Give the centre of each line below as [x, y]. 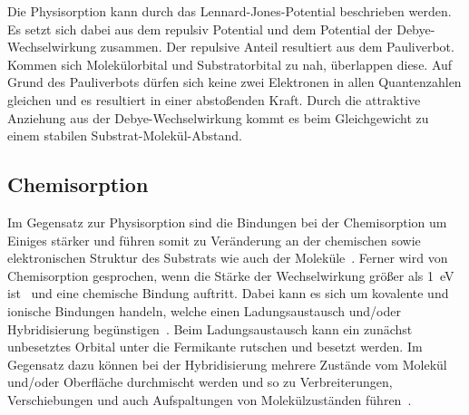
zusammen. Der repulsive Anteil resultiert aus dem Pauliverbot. [277, 47]
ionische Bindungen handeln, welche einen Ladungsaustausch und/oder [204, 310]
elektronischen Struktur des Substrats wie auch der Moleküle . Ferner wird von [228, 258]
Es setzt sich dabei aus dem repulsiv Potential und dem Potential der [200, 29]
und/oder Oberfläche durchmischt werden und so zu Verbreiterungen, [200, 382]
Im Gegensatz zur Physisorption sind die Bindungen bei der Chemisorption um [227, 222]
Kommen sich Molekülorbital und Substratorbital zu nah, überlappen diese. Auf [230, 64]
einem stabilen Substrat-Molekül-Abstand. [125, 135]
